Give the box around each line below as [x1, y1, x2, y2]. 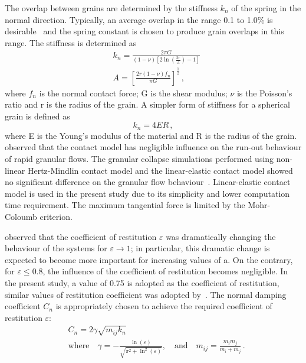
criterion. [40, 210, 73, 223]
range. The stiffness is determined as [5, 36, 137, 48]
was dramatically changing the [166, 230, 276, 242]
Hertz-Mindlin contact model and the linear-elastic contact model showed [27, 164, 293, 176]
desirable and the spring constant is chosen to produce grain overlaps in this [5, 25, 284, 37]
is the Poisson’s [236, 86, 292, 99]
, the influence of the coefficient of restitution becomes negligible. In [42, 265, 288, 277]
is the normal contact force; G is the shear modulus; [39, 86, 228, 99]
